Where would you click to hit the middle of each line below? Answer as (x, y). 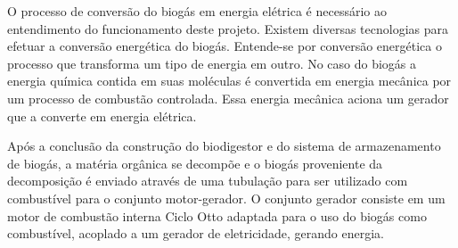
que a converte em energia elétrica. (102, 116)
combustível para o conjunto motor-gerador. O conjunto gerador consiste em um (226, 198)
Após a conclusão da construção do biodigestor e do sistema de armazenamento (224, 146)
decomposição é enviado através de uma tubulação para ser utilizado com (208, 181)
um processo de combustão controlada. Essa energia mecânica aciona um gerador (228, 98)
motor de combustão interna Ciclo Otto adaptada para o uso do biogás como (217, 215)
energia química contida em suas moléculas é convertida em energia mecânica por (229, 81)
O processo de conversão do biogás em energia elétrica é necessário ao (197, 11)
